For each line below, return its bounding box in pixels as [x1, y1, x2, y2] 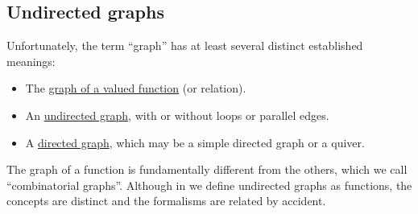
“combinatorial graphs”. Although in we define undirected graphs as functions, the [6, 176, 412, 193]
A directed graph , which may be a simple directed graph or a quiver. [25, 134, 365, 150]
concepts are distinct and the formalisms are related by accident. [6, 192, 326, 209]
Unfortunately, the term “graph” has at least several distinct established [6, 37, 363, 54]
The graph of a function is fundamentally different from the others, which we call [6, 161, 408, 178]
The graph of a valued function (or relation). [25, 80, 246, 97]
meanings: [6, 52, 56, 69]
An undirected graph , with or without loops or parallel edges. [25, 106, 329, 123]
